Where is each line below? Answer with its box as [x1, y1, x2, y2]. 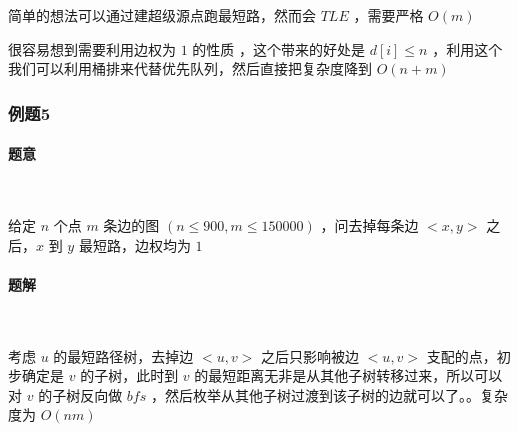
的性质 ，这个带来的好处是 [192, 38, 365, 59]
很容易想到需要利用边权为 [8, 38, 176, 59]
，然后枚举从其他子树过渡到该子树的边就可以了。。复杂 [150, 384, 508, 405]
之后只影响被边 [261, 345, 360, 366]
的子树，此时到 [80, 365, 179, 386]
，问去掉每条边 [320, 215, 419, 236]
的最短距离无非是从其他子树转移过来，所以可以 [194, 365, 503, 386]
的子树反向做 [38, 384, 123, 405]
